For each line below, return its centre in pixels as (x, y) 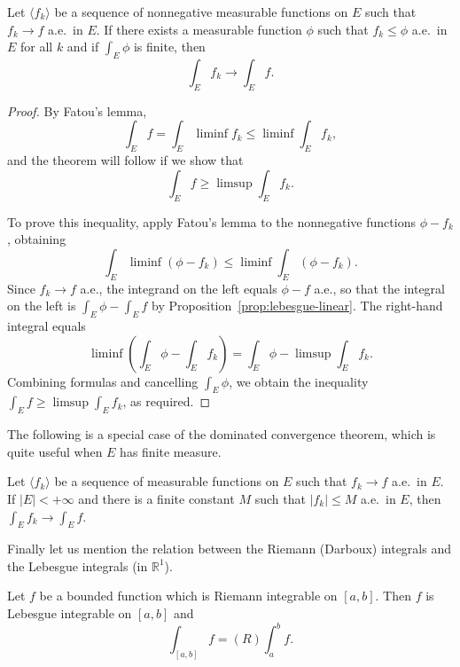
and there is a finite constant (156, 498)
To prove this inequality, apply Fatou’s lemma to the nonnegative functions (211, 221)
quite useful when (55, 451)
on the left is (42, 306)
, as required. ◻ (167, 401)
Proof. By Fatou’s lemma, (77, 110)
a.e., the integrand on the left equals (179, 288)
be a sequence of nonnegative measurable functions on (201, 12)
